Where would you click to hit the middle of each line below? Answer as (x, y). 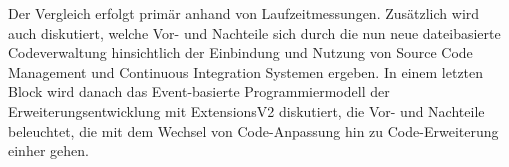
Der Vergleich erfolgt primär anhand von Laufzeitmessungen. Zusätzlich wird (244, 13)
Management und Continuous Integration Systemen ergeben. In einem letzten (246, 71)
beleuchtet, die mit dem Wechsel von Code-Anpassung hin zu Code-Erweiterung (253, 130)
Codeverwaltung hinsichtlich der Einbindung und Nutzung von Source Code (240, 52)
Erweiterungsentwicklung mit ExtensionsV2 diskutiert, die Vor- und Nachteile (246, 110)
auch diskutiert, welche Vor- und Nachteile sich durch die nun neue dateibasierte (254, 32)
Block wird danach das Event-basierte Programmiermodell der (199, 91)
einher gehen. (48, 150)
